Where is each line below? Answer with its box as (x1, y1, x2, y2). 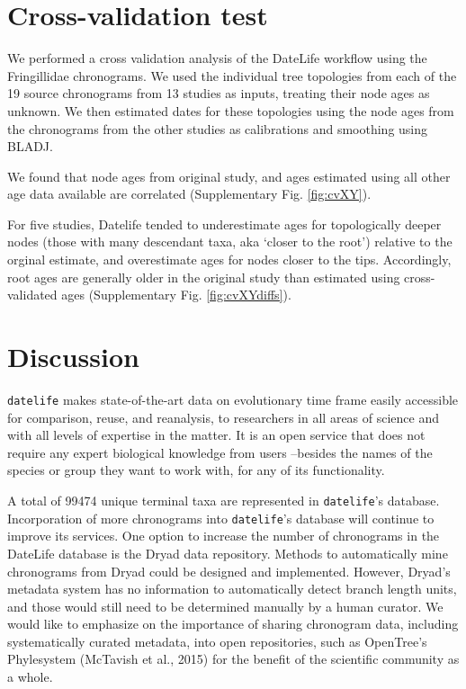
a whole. (7, 667, 53, 686)
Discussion (7, 338, 139, 375)
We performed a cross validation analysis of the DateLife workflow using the (7, 49, 427, 67)
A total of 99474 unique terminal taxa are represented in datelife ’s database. (7, 491, 440, 509)
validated (7, 285, 58, 304)
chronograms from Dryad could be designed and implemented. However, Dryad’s (7, 561, 451, 580)
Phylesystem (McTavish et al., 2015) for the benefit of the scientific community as (7, 649, 460, 668)
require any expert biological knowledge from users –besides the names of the (7, 443, 433, 461)
